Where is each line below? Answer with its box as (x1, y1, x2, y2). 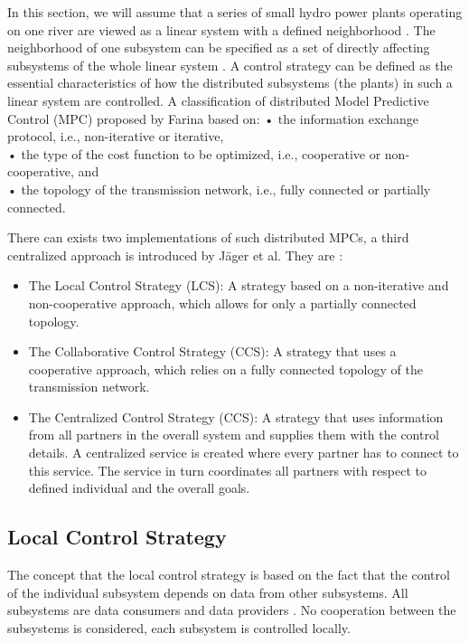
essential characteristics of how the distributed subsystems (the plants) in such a (7, 73, 453, 92)
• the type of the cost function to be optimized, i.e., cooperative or (7, 144, 381, 163)
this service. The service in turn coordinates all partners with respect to (28, 460, 427, 479)
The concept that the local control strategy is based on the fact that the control (7, 565, 450, 584)
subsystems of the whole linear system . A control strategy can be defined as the (7, 55, 453, 74)
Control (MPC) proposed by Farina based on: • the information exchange (7, 109, 418, 128)
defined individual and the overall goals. (28, 478, 250, 497)
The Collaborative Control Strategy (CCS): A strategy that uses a (28, 342, 397, 361)
